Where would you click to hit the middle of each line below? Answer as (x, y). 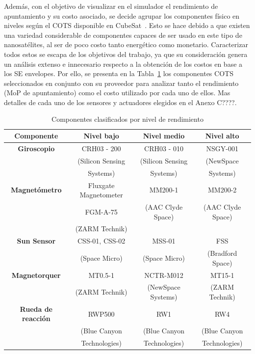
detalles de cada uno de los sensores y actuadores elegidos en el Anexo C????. (120, 102)
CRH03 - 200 (101, 148)
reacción (36, 318)
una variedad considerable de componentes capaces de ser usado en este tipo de (123, 35)
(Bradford (222, 253)
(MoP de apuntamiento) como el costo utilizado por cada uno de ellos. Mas (117, 93)
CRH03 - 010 (164, 148)
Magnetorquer (36, 275)
